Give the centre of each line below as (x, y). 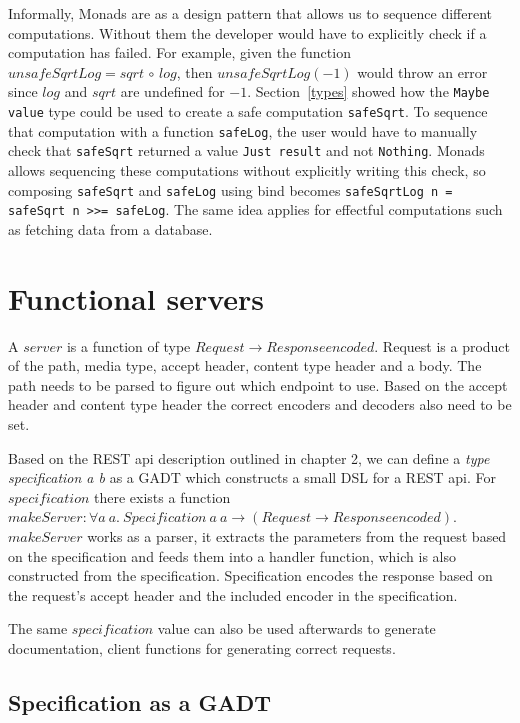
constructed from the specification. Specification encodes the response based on (250, 575)
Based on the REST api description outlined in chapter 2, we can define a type (249, 457)
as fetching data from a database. (110, 228)
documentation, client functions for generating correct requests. (202, 647)
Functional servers (136, 297)
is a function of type (128, 345)
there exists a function (162, 496)
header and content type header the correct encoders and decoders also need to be (260, 404)
